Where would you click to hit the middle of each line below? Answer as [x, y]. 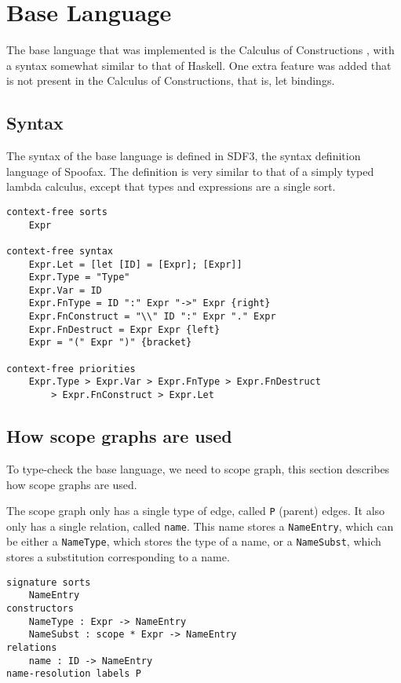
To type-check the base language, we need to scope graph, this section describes [198, 468]
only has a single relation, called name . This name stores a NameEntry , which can [200, 526]
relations [32, 647]
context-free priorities [71, 369]
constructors [40, 608]
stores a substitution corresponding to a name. [118, 557]
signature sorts [49, 582]
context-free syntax [60, 251]
